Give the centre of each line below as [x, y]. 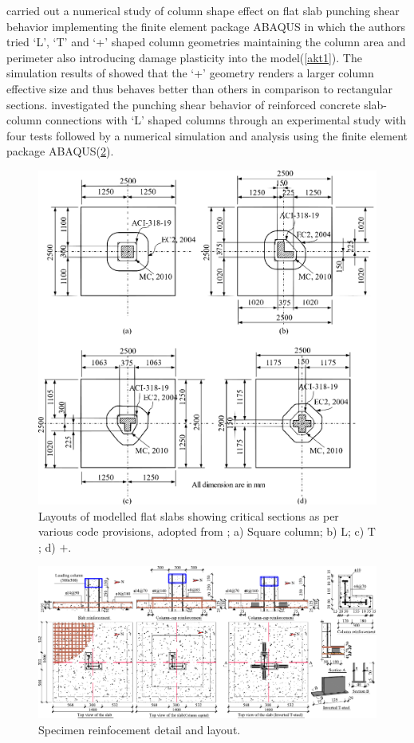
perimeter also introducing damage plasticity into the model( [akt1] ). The [184, 57]
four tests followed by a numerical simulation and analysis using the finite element [207, 135]
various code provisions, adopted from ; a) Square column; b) [188, 531]
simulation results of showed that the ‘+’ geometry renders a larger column [190, 73]
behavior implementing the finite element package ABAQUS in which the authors [206, 26]
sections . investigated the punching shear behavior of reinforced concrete [183, 104]
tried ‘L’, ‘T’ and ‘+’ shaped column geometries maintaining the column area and [206, 42]
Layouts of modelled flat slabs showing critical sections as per [189, 515]
